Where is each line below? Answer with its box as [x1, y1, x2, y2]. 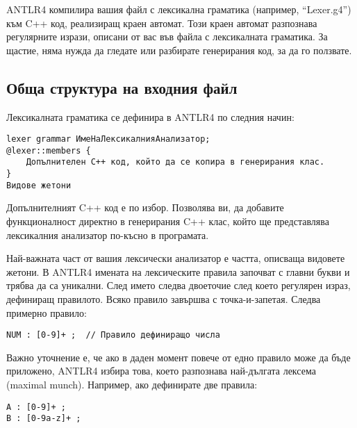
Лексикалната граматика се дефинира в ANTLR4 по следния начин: [6, 109, 294, 124]
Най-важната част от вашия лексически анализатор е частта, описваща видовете [6, 251, 345, 265]
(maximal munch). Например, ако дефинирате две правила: [6, 377, 258, 392]
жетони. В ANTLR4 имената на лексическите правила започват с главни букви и [6, 264, 350, 279]
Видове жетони [6, 180, 72, 190]
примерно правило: [6, 305, 87, 320]
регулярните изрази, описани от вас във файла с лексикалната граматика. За [6, 29, 328, 44]
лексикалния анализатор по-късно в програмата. [6, 227, 209, 242]
